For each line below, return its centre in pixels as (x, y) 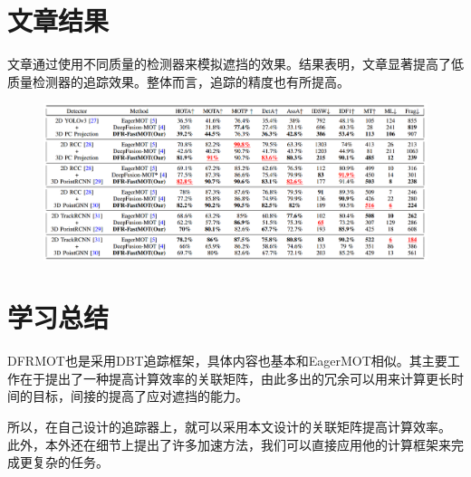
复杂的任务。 (70, 462)
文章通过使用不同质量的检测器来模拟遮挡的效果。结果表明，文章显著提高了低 (235, 64)
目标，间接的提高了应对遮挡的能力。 (140, 396)
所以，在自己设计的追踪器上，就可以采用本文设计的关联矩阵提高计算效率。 (229, 427)
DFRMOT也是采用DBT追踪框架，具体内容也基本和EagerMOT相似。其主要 (227, 361)
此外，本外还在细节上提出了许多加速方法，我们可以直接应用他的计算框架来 (229, 444)
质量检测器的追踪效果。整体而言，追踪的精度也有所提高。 (178, 81)
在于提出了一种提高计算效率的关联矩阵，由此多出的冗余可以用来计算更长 (235, 378)
